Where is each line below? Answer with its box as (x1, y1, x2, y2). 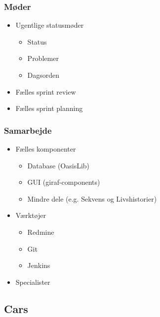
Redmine (27, 226, 54, 237)
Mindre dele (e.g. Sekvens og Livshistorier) (27, 193, 157, 204)
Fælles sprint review (15, 86, 76, 97)
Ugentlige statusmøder (15, 20, 84, 30)
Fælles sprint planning (15, 103, 83, 113)
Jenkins (27, 260, 50, 270)
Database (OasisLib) (27, 160, 90, 170)
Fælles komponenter (15, 144, 76, 154)
